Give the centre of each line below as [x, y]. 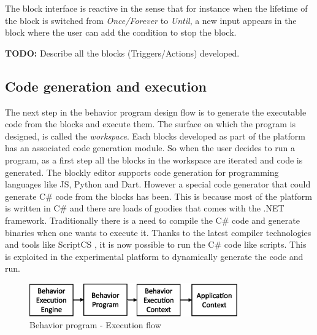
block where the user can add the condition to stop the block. [121, 32]
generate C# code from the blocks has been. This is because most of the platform [159, 196]
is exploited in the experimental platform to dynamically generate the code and [154, 256]
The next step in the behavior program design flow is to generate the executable [156, 112]
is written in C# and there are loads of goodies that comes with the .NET [145, 208]
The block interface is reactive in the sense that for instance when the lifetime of [156, 8]
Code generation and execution [106, 86]
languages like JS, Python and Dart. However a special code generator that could [158, 184]
